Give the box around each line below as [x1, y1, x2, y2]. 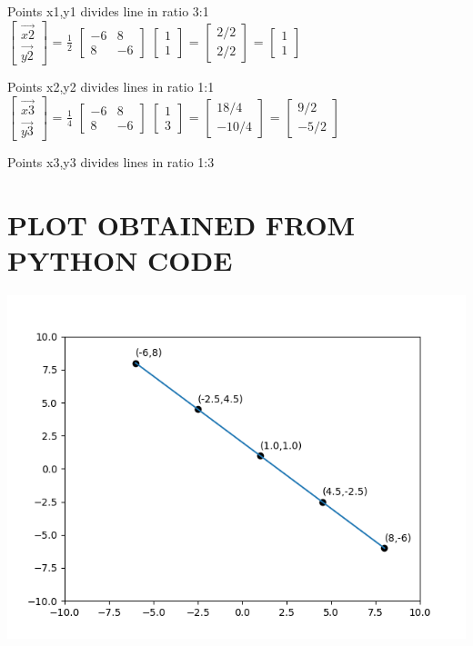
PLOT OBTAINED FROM [7, 205, 356, 243]
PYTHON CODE [7, 242, 233, 279]
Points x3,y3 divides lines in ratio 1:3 [7, 153, 215, 172]
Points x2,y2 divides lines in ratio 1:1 [7, 77, 215, 96]
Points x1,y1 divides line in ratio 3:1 [7, 2, 209, 20]
